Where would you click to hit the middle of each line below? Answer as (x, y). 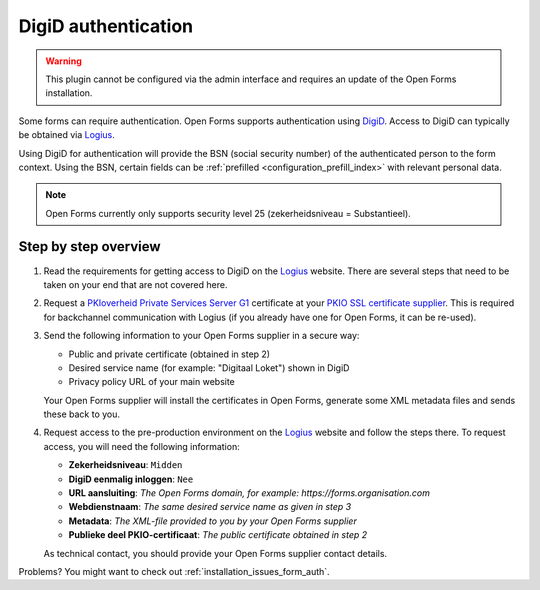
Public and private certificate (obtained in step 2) (169, 354)
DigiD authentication (106, 26)
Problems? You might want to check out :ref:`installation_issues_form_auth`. (174, 571)
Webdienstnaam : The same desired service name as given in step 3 (210, 507)
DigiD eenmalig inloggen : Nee (131, 479)
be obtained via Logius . (66, 135)
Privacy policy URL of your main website (151, 382)
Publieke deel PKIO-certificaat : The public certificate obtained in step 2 (218, 535)
